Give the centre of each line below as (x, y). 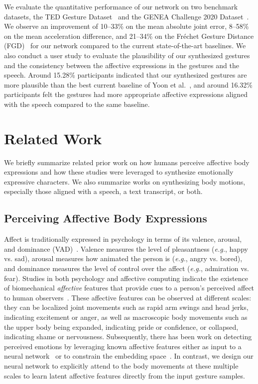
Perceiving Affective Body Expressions (106, 218)
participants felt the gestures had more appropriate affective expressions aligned (126, 94)
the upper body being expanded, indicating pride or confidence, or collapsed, (121, 327)
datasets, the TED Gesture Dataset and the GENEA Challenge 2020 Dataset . (127, 16)
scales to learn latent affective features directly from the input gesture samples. (125, 375)
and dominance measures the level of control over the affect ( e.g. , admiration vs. (127, 268)
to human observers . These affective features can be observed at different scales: (128, 297)
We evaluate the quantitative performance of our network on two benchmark (121, 6)
